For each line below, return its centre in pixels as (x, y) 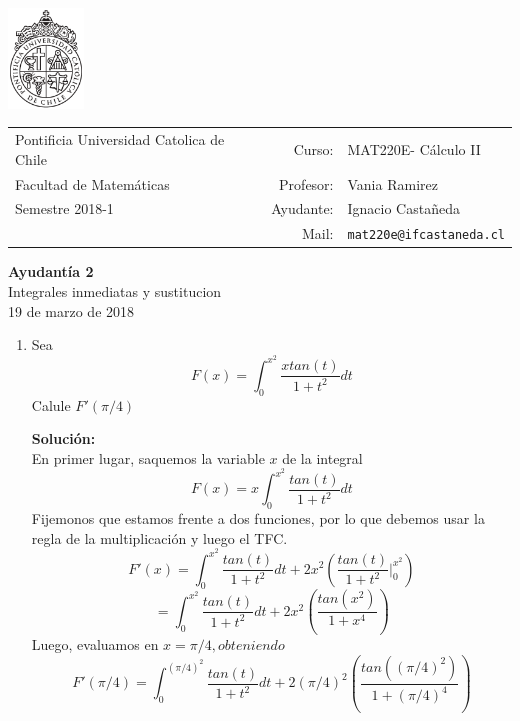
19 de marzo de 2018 (71, 310)
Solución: (63, 438)
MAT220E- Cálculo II (414, 148)
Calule (51, 404)
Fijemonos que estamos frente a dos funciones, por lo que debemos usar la (258, 518)
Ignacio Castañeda (403, 208)
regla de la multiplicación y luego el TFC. (159, 537)
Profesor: (306, 183)
